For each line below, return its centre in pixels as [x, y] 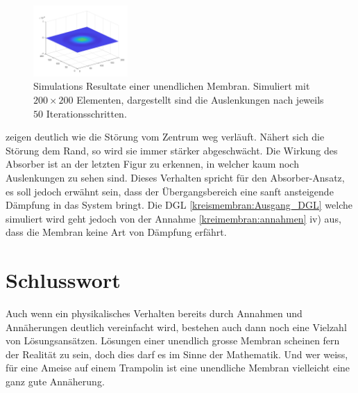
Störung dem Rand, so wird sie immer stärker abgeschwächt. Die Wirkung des [172, 150]
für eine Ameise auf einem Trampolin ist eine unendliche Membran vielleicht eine [178, 368]
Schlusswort [63, 280]
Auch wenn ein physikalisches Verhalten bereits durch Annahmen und [154, 313]
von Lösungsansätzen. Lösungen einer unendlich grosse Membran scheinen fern [173, 340]
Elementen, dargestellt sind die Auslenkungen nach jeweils [200, 99]
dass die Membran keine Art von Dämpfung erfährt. [116, 232]
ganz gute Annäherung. [55, 381]
